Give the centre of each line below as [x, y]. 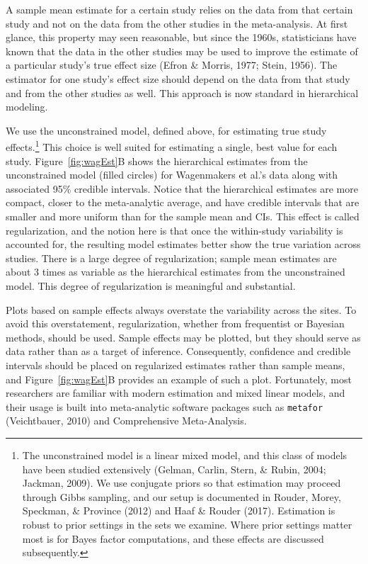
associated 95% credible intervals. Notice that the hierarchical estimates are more [182, 188]
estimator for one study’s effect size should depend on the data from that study [178, 78]
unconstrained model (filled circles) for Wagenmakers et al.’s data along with [172, 175]
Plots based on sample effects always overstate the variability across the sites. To [181, 309]
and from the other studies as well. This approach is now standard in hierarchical [182, 92]
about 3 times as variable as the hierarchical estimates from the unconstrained [176, 272]
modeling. [27, 107]
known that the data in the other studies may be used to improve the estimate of [182, 51]
